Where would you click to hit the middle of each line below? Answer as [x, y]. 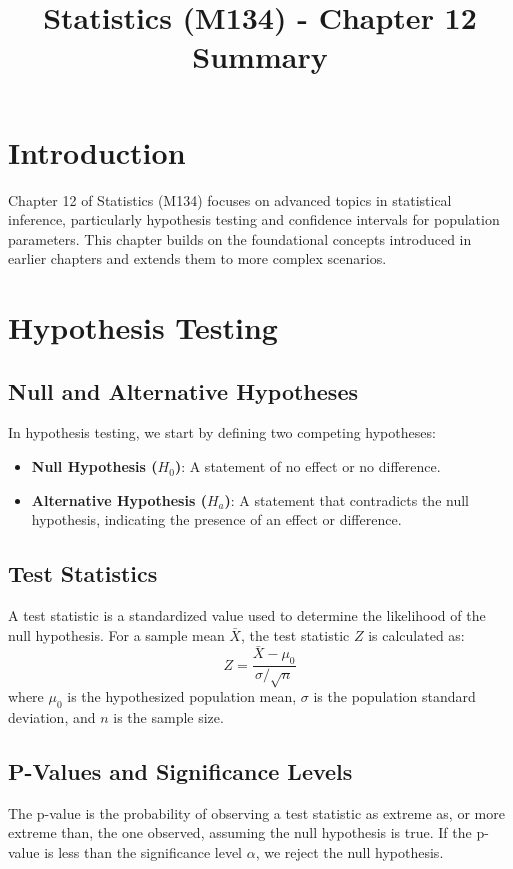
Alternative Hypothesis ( [119, 499]
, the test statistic [295, 634]
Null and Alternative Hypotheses [183, 390]
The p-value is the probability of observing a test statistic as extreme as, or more [256, 812]
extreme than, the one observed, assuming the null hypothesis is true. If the [240, 832]
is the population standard [394, 696]
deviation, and [52, 716]
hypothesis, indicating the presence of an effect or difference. [216, 519]
